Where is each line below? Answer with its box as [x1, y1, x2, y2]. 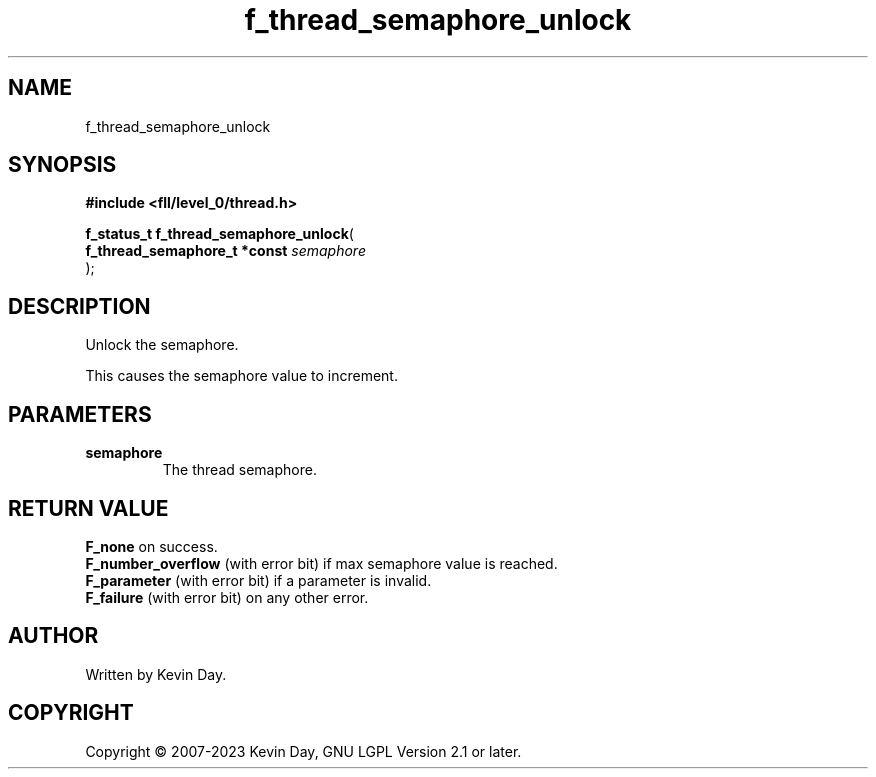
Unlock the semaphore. [85, 336, 239, 354]
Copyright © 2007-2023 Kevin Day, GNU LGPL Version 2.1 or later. [85, 742, 522, 760]
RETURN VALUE [8, 495, 169, 521]
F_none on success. [85, 537, 218, 555]
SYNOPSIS [8, 152, 117, 178]
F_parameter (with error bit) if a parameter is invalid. [85, 571, 432, 589]
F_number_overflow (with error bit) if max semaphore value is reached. [85, 554, 558, 572]
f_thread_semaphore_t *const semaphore [85, 242, 366, 260]
